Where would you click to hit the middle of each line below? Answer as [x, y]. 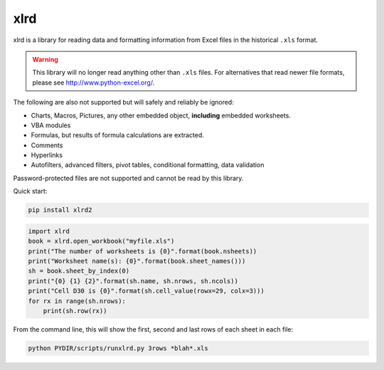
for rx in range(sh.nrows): [77, 301]
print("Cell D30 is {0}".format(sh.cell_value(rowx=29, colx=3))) [146, 291]
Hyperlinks [47, 155]
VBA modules [51, 125]
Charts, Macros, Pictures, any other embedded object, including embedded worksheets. [161, 115]
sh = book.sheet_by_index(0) [79, 271]
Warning [45, 59]
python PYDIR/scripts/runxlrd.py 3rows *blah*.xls [118, 348]
